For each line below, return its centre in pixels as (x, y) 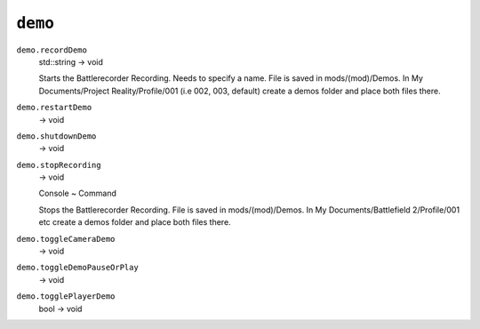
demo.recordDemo (52, 50)
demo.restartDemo (54, 108)
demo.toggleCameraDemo (66, 239)
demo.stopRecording (59, 165)
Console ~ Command (78, 193)
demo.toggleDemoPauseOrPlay (78, 268)
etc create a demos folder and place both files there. (135, 222)
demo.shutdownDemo (56, 136)
